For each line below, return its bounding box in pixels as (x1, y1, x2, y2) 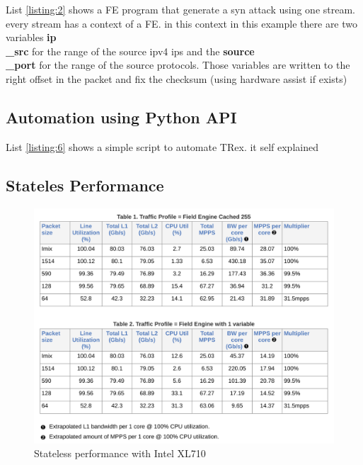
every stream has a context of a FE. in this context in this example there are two (6, 16, 358, 30)
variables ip (6, 30, 57, 45)
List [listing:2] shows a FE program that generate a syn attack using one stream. (6, 2, 356, 16)
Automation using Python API (6, 106, 237, 128)
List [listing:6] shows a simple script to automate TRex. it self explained (6, 139, 318, 154)
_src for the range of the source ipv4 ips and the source (6, 43, 255, 58)
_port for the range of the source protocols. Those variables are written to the (6, 57, 350, 72)
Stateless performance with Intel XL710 (34, 446, 206, 461)
